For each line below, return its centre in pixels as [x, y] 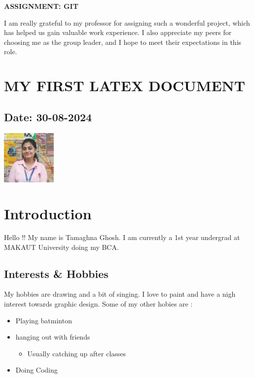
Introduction [48, 214]
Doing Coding [36, 370]
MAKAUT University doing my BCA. [61, 247]
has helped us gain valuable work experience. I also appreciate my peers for [118, 32]
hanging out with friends [53, 337]
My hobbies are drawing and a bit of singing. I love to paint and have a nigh [120, 294]
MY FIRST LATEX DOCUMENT [125, 86]
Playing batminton [44, 320]
